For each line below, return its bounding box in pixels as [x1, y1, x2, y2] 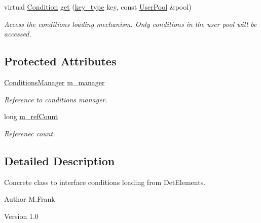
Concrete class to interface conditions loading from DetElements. [4, 176, 206, 187]
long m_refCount [4, 111, 58, 122]
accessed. [4, 28, 31, 39]
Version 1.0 [4, 210, 39, 221]
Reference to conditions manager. [4, 94, 107, 104]
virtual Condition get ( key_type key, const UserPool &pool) [4, 2, 192, 12]
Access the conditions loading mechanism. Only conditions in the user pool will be [4, 18, 257, 29]
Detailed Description [4, 153, 115, 168]
